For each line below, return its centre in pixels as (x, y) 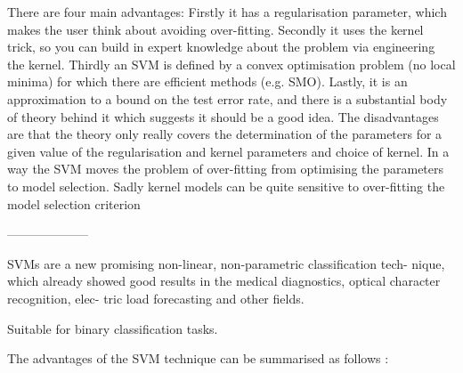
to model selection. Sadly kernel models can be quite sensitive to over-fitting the (226, 186)
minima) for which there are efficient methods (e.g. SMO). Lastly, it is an (207, 81)
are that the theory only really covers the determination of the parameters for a (225, 134)
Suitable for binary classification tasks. (113, 328)
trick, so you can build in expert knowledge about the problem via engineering (221, 47)
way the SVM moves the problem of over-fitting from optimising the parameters (226, 169)
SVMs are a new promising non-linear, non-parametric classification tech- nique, (226, 263)
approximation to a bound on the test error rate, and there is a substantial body (227, 98)
